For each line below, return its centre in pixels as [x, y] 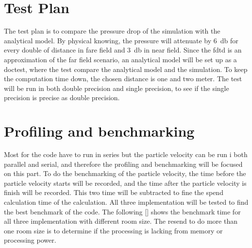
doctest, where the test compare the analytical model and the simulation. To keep [126, 69]
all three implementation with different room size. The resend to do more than [121, 221]
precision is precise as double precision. [62, 97]
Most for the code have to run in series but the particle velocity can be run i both [126, 154]
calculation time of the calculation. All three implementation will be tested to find [126, 202]
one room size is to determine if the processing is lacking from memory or [113, 230]
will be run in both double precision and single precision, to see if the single [117, 88]
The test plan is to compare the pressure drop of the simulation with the [112, 31]
